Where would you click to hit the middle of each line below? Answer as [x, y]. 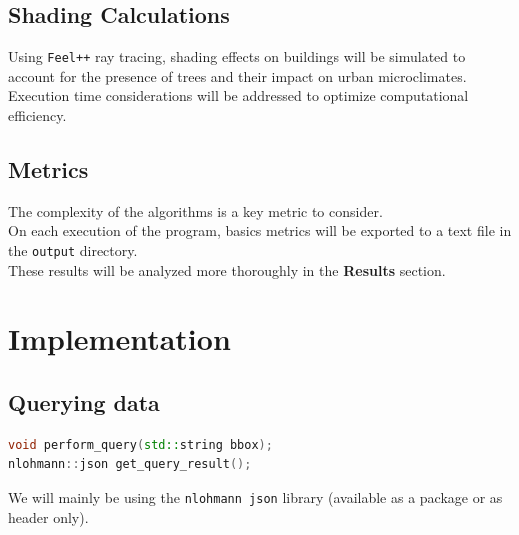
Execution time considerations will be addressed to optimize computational [238, 95]
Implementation [119, 338]
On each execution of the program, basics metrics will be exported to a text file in [260, 230]
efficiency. [37, 115]
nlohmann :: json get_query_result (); [130, 464]
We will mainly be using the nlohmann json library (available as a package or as [255, 497]
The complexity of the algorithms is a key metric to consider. [195, 210]
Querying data [84, 402]
